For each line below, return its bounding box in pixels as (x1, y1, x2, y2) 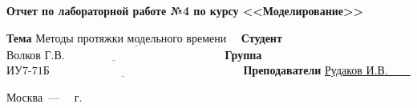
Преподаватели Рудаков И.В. (243, 62, 388, 78)
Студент (241, 29, 282, 46)
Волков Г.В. (6, 50, 65, 62)
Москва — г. (6, 89, 83, 105)
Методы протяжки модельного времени (35, 33, 227, 45)
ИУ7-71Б (6, 66, 50, 78)
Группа (225, 46, 262, 62)
